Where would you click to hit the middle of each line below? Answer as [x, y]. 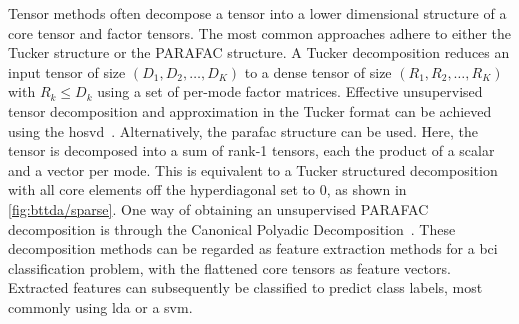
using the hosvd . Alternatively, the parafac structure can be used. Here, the [243, 130]
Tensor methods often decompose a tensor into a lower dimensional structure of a [257, 13]
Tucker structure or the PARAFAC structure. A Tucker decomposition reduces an [259, 52]
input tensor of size [67, 71]
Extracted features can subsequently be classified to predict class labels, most [245, 287]
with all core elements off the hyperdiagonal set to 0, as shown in [207, 189]
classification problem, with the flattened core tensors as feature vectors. [229, 267]
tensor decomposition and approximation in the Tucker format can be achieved [250, 110]
